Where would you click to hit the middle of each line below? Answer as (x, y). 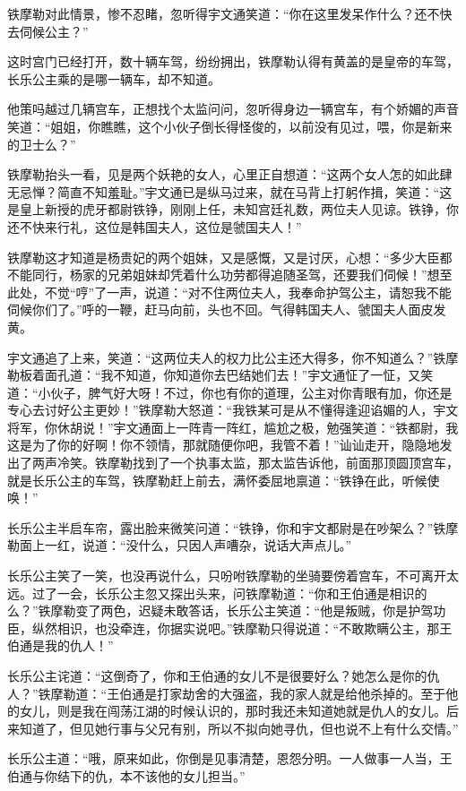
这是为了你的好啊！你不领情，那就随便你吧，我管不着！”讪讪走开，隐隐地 (224, 445)
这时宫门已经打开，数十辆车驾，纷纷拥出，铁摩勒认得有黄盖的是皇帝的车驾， (233, 61)
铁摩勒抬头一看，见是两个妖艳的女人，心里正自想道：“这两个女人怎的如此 (224, 174)
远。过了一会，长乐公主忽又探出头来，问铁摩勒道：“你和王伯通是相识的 (217, 593)
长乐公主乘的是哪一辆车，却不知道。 (114, 78)
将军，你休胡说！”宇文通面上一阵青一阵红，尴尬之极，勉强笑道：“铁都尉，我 (233, 427)
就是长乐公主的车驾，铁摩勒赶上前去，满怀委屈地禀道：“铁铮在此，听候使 (224, 480)
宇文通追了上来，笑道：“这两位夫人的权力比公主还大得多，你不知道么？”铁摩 (233, 357)
